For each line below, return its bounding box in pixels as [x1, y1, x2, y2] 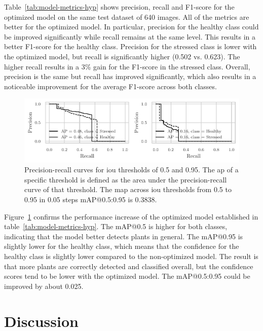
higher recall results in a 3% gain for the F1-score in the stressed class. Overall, [4, 61, 250, 71]
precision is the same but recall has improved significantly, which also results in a [4, 71, 256, 82]
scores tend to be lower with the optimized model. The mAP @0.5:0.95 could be [4, 271, 250, 281]
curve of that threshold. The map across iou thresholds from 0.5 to [24, 184, 232, 195]
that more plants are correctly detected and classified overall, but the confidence [4, 261, 253, 271]
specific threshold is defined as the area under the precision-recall [24, 174, 227, 185]
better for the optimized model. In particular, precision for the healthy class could [4, 21, 259, 32]
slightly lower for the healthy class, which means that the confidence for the [4, 241, 239, 251]
